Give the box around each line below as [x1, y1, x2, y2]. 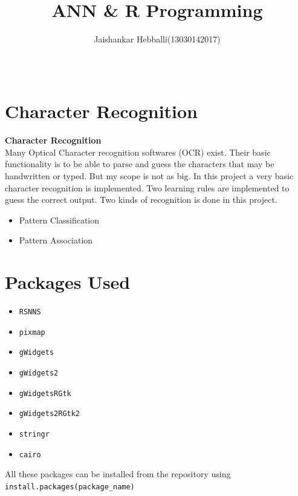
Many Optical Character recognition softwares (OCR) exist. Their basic [5, 145, 271, 158]
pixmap [19, 328, 45, 337]
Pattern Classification [19, 213, 100, 226]
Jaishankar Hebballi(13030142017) [94, 33, 221, 45]
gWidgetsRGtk [19, 389, 71, 398]
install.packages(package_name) [5, 482, 135, 491]
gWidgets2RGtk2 [19, 409, 80, 418]
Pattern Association [19, 234, 93, 246]
